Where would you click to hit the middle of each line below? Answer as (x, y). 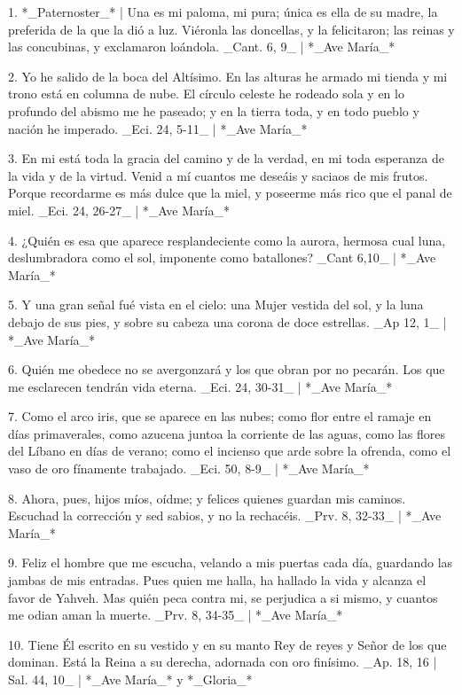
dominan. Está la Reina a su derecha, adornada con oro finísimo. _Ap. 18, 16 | (223, 662)
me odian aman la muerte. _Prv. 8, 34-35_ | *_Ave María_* (176, 615)
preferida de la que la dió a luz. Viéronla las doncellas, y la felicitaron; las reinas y (231, 29)
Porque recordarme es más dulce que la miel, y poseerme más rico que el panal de (230, 193)
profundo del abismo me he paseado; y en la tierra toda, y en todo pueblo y (214, 110)
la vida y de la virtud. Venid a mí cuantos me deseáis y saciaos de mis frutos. (218, 175)
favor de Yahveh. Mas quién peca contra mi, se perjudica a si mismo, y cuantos (223, 597)
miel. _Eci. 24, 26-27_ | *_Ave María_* (119, 210)
